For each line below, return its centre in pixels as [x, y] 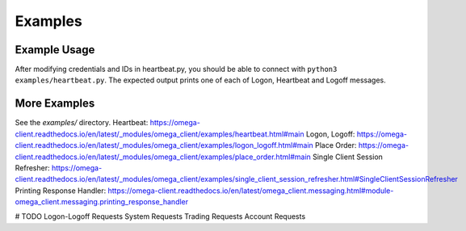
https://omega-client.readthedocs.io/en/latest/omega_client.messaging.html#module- [251, 191]
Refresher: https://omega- [59, 168]
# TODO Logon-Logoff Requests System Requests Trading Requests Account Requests [160, 216]
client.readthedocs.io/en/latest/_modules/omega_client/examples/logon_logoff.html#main [164, 145]
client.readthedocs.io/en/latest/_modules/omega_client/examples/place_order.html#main [163, 157]
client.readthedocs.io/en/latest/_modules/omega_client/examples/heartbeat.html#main [160, 134]
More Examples [55, 104]
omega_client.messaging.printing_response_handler [102, 202]
